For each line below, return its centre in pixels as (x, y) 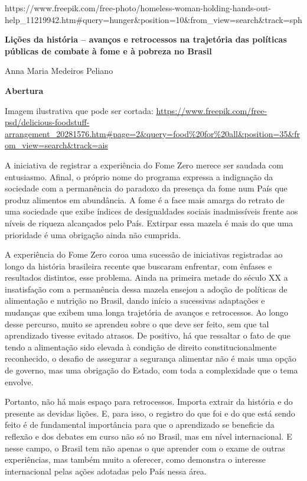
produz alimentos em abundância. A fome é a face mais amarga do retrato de (145, 199)
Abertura (24, 90)
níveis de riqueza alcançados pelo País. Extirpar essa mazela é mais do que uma (149, 222)
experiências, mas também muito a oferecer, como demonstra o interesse (135, 459)
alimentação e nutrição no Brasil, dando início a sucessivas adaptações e (135, 300)
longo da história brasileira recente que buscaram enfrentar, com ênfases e (138, 266)
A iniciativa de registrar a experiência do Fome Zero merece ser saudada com (144, 165)
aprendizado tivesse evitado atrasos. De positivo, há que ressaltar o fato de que (148, 335)
